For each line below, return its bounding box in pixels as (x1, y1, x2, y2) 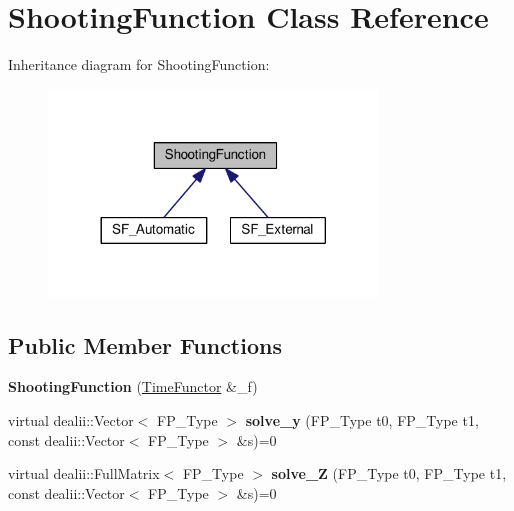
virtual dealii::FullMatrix (8, 463, 160, 484)
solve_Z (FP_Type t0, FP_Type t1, (271, 463, 507, 484)
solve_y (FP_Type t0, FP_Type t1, (245, 409, 479, 430)
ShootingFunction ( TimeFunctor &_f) (8, 376, 258, 397)
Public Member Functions (8, 329, 282, 360)
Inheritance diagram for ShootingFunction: (8, 54, 270, 75)
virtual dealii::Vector (8, 409, 134, 430)
